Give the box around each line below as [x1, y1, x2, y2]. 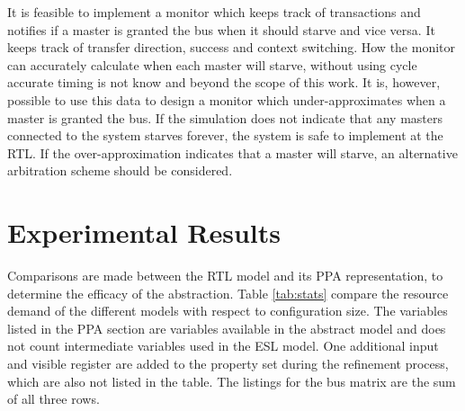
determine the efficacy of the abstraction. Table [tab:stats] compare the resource [7, 283, 449, 302]
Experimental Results [7, 214, 281, 251]
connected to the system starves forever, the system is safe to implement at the [7, 126, 443, 145]
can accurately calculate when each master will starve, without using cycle [7, 55, 417, 74]
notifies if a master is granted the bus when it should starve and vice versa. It [7, 20, 435, 39]
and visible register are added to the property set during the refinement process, [7, 354, 449, 373]
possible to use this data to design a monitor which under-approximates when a [7, 90, 446, 109]
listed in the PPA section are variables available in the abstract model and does [7, 318, 446, 337]
